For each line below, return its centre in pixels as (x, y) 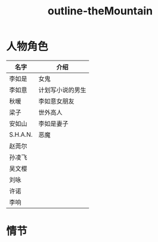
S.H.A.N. (21, 134)
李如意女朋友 (56, 101)
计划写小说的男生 (62, 90)
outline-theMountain (100, 11)
